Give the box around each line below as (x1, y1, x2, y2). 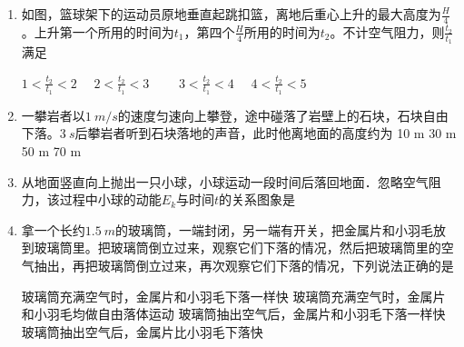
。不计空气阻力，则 (330, 22, 445, 41)
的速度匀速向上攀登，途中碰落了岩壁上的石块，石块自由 (117, 105, 449, 124)
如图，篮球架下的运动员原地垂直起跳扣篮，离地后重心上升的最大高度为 (21, 5, 441, 23)
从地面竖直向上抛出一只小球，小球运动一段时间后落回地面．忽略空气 (21, 172, 429, 191)
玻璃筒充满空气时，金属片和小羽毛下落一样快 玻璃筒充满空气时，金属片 (21, 286, 446, 305)
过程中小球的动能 (59, 190, 162, 209)
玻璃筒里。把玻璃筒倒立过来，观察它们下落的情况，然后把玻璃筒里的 (34, 238, 441, 257)
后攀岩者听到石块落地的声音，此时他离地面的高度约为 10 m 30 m (74, 124, 457, 143)
